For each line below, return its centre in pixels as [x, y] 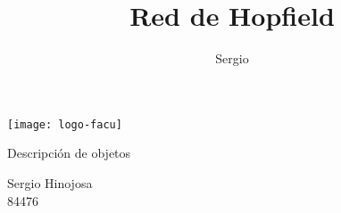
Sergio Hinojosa [50, 182]
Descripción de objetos [69, 153]
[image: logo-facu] [65, 124]
